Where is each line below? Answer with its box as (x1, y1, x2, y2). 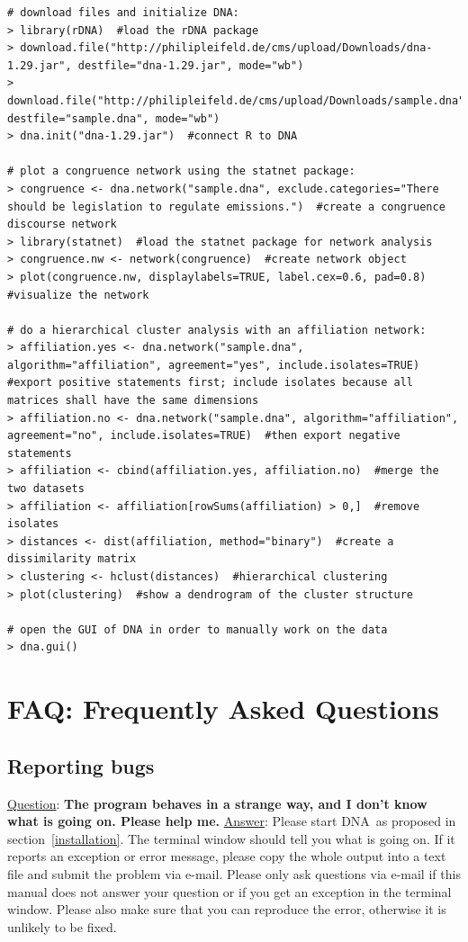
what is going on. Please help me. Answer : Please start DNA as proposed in (7, 812, 456, 830)
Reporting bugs (7, 751, 155, 779)
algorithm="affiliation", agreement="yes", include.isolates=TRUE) (7, 358, 420, 372)
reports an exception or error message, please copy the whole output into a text (7, 847, 446, 866)
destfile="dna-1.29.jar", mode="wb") (77, 58, 304, 72)
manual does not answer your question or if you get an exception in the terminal (7, 882, 452, 901)
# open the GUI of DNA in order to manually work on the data (7, 623, 388, 636)
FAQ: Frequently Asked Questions (7, 690, 439, 727)
